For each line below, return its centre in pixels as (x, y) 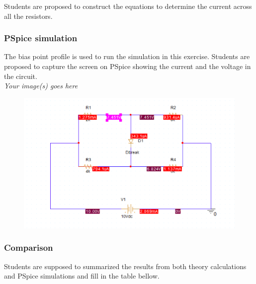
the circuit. (21, 76)
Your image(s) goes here (41, 86)
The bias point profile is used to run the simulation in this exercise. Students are (127, 56)
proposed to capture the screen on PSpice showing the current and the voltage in (128, 66)
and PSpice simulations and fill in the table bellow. (82, 276)
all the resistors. (28, 16)
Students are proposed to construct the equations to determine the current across (128, 6)
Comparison (29, 248)
